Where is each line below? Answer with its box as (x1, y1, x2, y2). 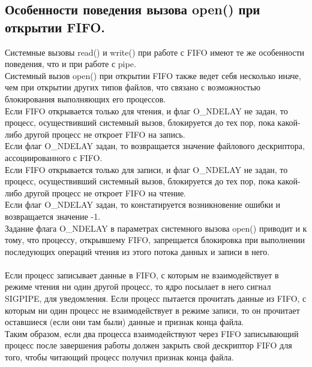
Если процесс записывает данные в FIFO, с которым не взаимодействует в (5, 268, 279, 281)
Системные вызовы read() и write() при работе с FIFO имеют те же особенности (5, 46, 305, 58)
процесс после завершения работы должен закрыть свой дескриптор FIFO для (5, 339, 292, 351)
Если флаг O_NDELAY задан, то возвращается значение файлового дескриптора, (5, 139, 305, 152)
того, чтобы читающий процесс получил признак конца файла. (5, 351, 234, 363)
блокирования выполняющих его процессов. (5, 92, 166, 105)
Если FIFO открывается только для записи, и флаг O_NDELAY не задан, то (5, 163, 288, 175)
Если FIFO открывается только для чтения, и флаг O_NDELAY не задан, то (5, 104, 288, 117)
